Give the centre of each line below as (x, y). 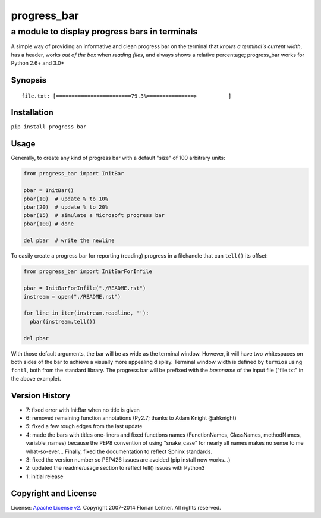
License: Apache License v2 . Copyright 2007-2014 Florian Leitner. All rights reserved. (116, 507)
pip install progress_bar (49, 127)
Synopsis (29, 80)
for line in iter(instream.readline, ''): (86, 313)
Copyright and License (54, 493)
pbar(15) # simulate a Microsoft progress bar (94, 215)
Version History (41, 395)
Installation (32, 113)
